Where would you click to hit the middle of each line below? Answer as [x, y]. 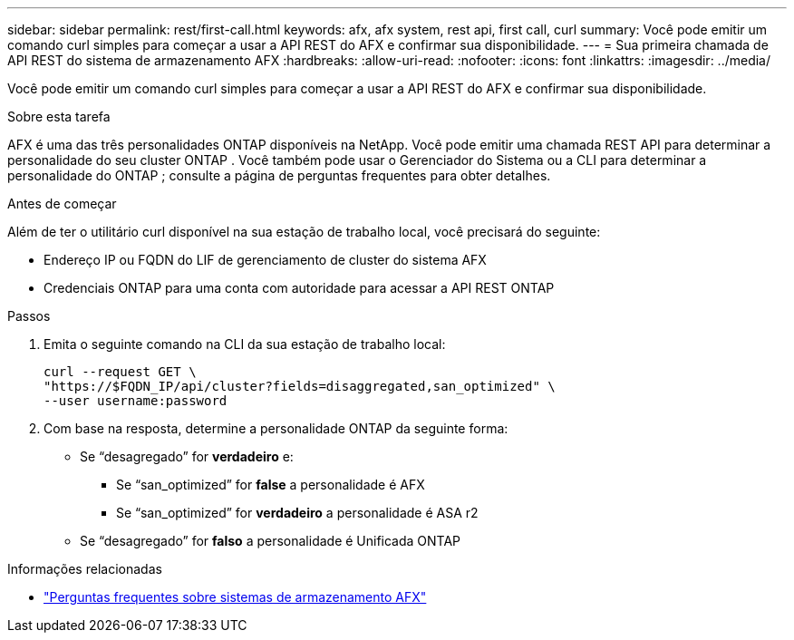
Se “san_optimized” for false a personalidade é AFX [271, 485]
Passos [29, 316]
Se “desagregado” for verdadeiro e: [187, 456]
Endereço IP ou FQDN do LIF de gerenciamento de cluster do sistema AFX [265, 260]
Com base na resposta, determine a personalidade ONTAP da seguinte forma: [276, 428]
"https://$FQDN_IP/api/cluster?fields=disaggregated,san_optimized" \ [300, 386]
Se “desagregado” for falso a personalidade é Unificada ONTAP [271, 541]
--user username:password [136, 401]
